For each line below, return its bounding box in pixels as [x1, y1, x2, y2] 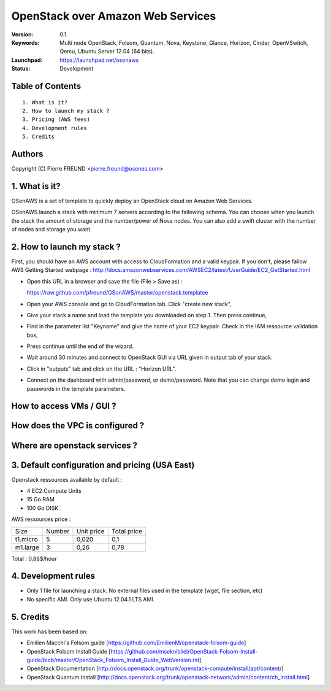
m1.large [15, 543, 39, 552]
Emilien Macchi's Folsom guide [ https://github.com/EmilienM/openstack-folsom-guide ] [26, 639, 246, 647]
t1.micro [15, 535, 38, 543]
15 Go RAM [26, 496, 55, 503]
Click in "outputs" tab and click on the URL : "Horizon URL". [26, 365, 177, 373]
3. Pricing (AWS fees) [22, 116, 91, 123]
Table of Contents [11, 80, 82, 91]
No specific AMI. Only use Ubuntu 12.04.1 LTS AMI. [26, 595, 155, 603]
